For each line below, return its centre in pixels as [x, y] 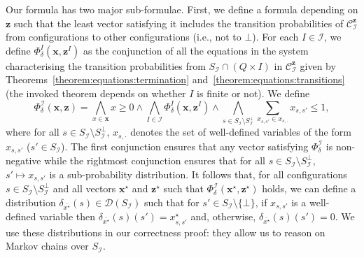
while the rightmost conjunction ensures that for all [155, 160]
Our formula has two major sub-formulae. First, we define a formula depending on [182, 9]
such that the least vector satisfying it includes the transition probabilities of [178, 23]
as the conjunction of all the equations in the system [196, 50]
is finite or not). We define [253, 93]
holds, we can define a [309, 188]
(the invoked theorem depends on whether [96, 93]
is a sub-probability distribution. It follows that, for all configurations [198, 174]
